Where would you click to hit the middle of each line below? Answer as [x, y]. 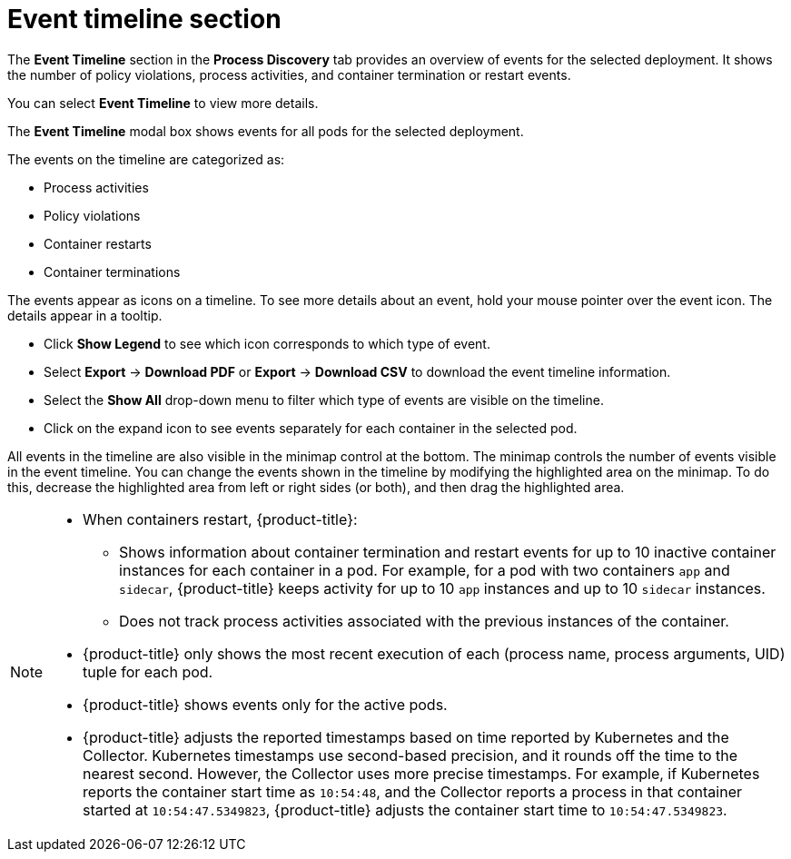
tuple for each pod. [148, 671]
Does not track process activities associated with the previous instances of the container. [424, 621]
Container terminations [112, 272]
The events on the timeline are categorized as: [146, 159]
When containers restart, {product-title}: [220, 519]
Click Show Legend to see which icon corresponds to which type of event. [267, 343]
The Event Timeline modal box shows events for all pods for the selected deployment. [266, 131]
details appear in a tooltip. [85, 315]
